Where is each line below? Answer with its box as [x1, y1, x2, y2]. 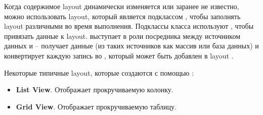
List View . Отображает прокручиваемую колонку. [16, 84, 173, 95]
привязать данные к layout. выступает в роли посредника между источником [4, 30, 241, 41]
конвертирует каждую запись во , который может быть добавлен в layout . [4, 50, 234, 61]
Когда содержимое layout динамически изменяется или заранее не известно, [4, 1, 239, 11]
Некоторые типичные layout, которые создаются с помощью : [4, 67, 194, 78]
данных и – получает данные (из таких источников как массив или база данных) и [4, 40, 259, 51]
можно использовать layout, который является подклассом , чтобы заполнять [4, 11, 241, 21]
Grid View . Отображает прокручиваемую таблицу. [16, 101, 177, 111]
